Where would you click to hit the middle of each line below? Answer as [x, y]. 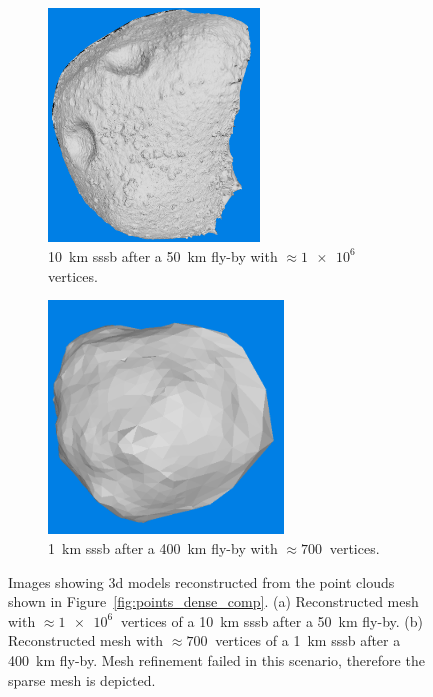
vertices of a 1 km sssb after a [308, 640]
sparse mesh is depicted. [82, 679]
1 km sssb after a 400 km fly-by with [163, 548]
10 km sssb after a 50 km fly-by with [163, 255]
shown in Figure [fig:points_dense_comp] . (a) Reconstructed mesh [213, 601]
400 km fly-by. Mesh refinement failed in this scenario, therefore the [216, 660]
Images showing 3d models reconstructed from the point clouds [201, 581]
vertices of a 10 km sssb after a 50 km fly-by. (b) [272, 620]
